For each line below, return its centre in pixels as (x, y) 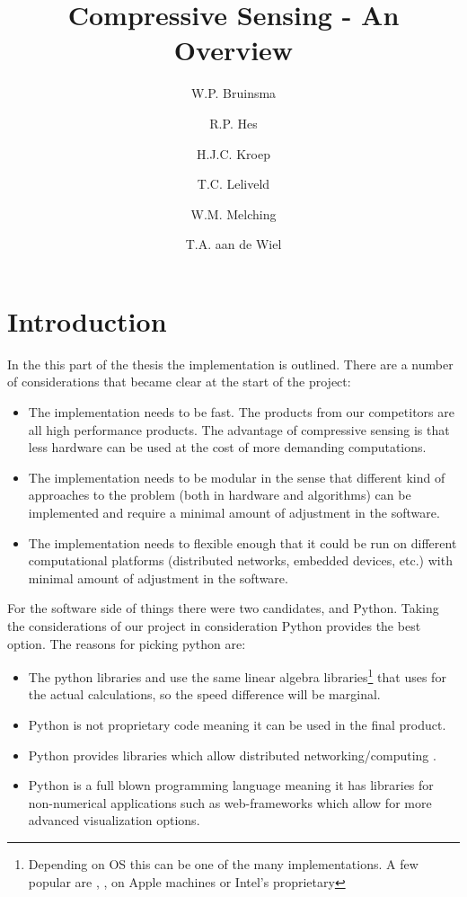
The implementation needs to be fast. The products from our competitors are (241, 412)
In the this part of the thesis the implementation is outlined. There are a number (230, 364)
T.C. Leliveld (233, 184)
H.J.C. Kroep (233, 153)
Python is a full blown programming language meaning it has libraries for (231, 785)
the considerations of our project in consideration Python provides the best (214, 625)
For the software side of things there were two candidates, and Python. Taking (223, 608)
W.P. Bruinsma (233, 93)
